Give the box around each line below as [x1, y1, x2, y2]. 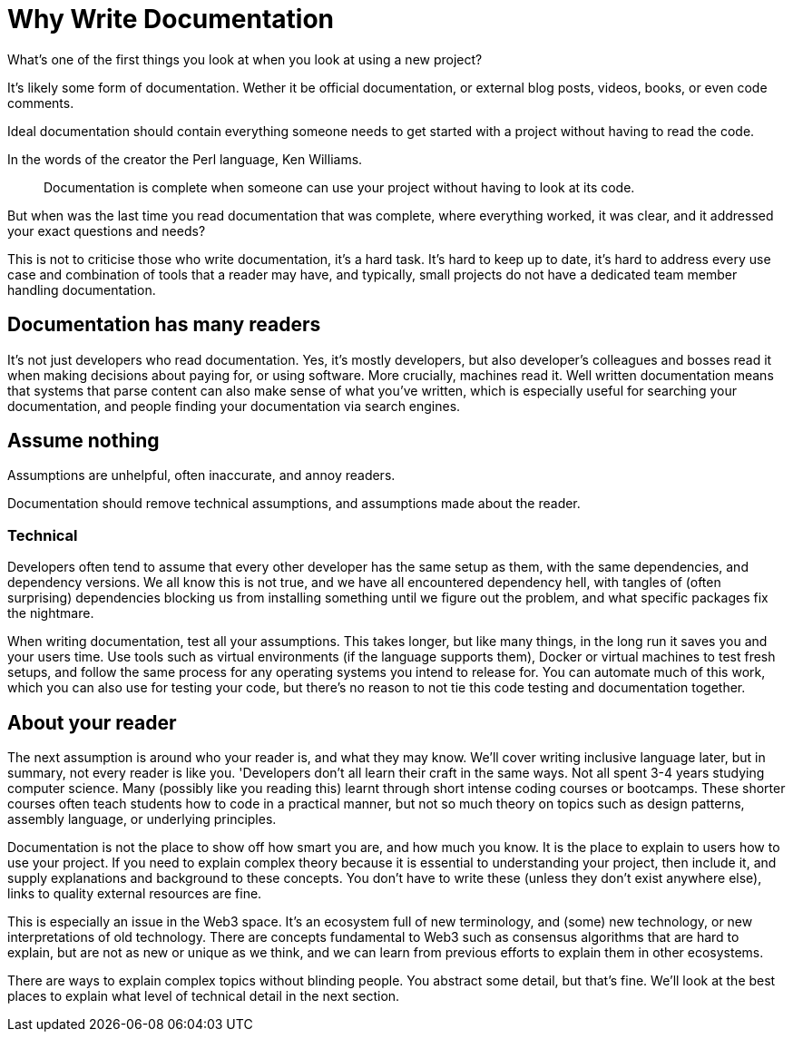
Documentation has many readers [7, 313, 321, 337]
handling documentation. [7, 281, 156, 298]
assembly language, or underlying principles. [7, 811, 277, 828]
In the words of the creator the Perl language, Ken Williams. [7, 151, 363, 167]
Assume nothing [7, 429, 160, 453]
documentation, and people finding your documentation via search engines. [7, 397, 461, 414]
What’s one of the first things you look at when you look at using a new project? [7, 51, 483, 67]
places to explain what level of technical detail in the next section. [7, 988, 400, 1005]
